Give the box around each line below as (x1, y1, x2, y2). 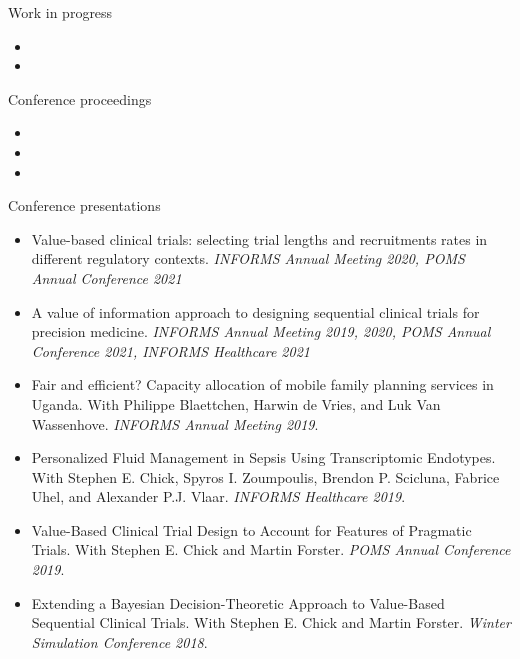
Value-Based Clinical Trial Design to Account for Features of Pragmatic (31, 519, 472, 540)
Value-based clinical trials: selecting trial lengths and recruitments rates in (31, 228, 488, 249)
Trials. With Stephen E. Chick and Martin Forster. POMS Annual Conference (31, 539, 511, 560)
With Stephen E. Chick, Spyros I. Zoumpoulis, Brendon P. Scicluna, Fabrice (31, 466, 500, 487)
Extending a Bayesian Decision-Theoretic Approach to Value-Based (31, 592, 445, 613)
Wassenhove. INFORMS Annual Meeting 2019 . (31, 413, 319, 434)
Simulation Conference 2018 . (31, 631, 208, 652)
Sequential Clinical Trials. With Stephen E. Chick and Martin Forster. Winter (31, 612, 511, 633)
